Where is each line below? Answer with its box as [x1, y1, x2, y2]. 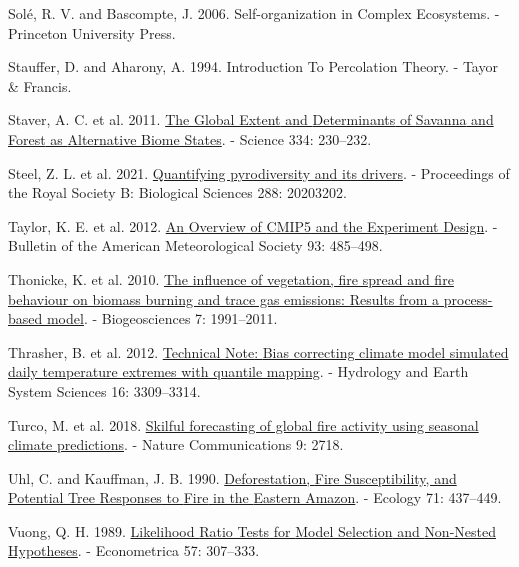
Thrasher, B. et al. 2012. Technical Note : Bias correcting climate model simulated [8, 341, 509, 362]
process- [443, 288, 493, 309]
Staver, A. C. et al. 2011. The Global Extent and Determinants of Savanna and [8, 109, 494, 130]
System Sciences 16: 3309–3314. [8, 380, 201, 401]
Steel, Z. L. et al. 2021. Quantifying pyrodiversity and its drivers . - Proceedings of [8, 162, 510, 183]
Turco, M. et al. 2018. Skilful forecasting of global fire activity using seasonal [8, 414, 479, 435]
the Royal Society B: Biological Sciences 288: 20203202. [8, 182, 347, 203]
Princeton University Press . [8, 22, 176, 43]
